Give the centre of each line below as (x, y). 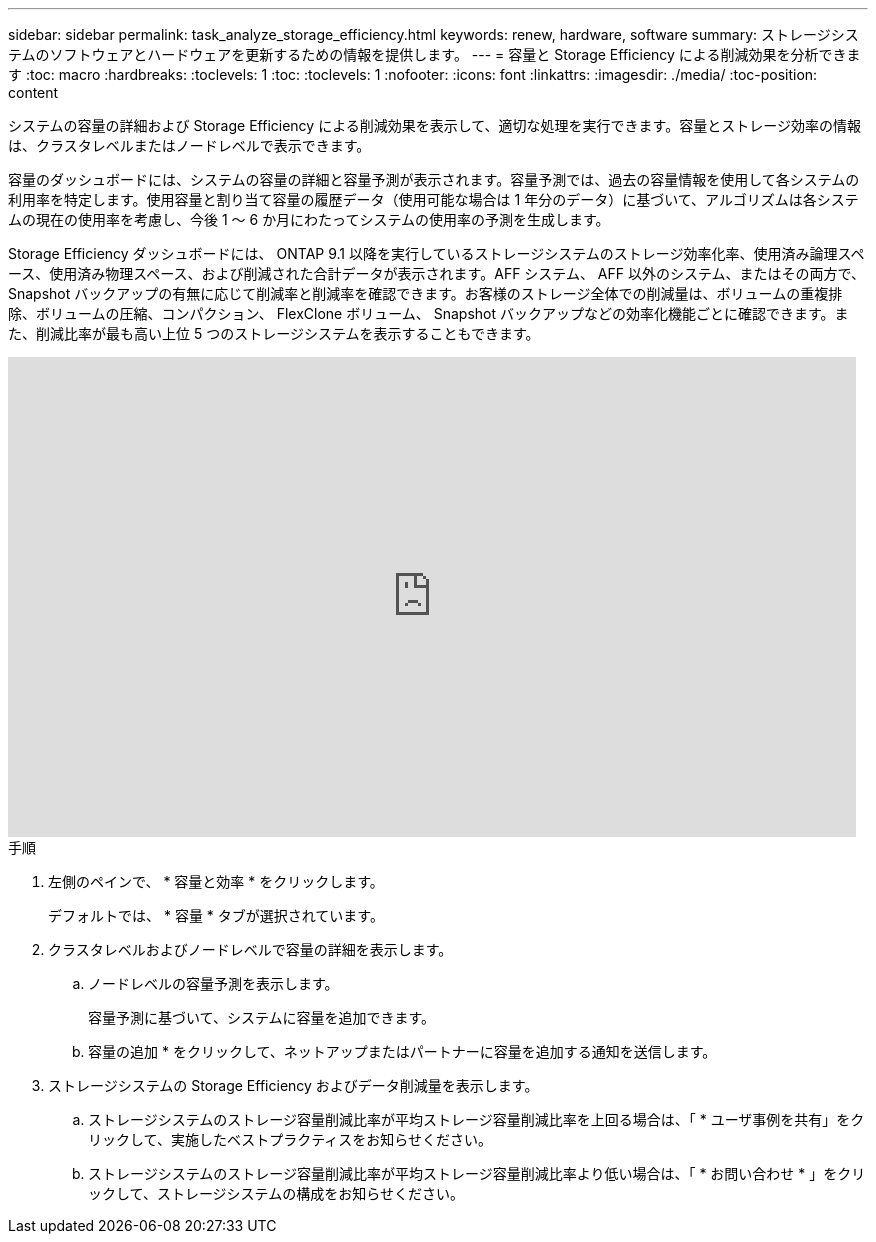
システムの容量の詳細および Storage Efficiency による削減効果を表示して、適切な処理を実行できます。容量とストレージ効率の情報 (434, 125)
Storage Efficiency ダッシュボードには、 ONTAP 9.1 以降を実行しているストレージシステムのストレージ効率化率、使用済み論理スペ (436, 253)
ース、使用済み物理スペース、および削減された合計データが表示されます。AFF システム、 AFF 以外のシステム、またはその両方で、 (437, 273)
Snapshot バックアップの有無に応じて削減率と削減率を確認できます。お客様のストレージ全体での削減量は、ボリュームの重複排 (425, 293)
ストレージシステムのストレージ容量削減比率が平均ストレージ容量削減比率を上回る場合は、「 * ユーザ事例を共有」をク (476, 1119)
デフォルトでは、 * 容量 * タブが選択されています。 (216, 915)
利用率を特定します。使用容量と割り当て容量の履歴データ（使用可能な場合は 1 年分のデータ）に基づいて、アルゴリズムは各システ (433, 199)
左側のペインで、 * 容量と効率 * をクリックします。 (216, 881)
